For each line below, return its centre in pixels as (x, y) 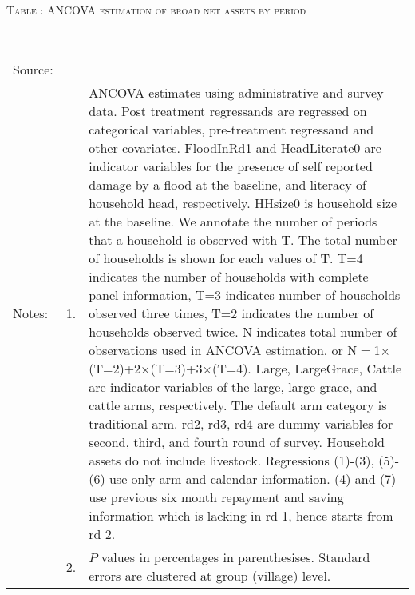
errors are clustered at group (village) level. (210, 576)
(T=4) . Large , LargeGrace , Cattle (307, 369)
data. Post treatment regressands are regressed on (228, 111)
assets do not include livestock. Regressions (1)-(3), (231, 461)
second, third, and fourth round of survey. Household (237, 442)
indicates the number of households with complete (229, 277)
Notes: (31, 313)
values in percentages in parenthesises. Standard (235, 557)
